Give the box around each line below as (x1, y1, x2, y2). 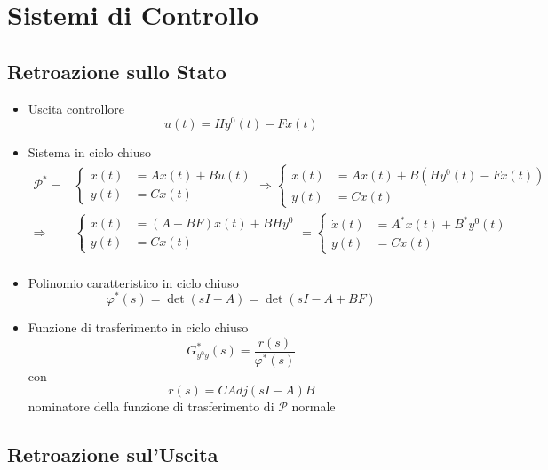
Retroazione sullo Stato (7, 57, 226, 84)
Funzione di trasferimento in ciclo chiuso (28, 318, 249, 337)
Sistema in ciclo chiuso (28, 143, 151, 162)
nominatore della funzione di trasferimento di (28, 397, 274, 416)
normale (291, 397, 336, 416)
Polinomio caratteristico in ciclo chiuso (28, 273, 239, 291)
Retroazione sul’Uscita (7, 441, 218, 468)
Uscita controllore (28, 99, 125, 117)
